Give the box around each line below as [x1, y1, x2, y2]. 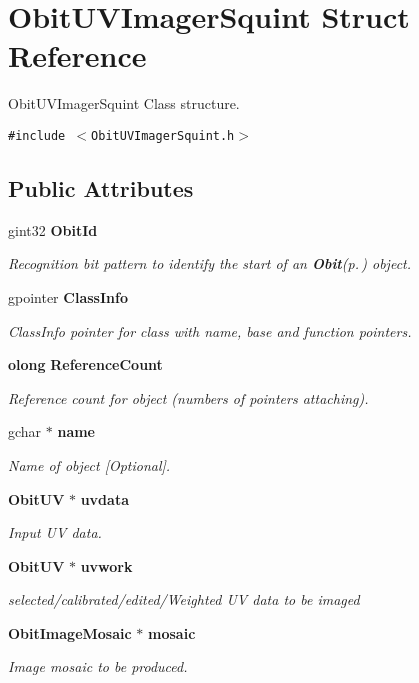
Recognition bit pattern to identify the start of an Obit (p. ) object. [8, 253, 412, 274]
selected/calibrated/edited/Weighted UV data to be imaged [8, 589, 360, 610]
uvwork [80, 555, 133, 576]
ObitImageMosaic [8, 622, 132, 643]
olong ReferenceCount [8, 354, 163, 375]
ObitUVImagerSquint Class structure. [8, 93, 240, 114]
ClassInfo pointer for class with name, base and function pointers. [8, 320, 412, 341]
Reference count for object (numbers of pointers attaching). [8, 387, 369, 408]
